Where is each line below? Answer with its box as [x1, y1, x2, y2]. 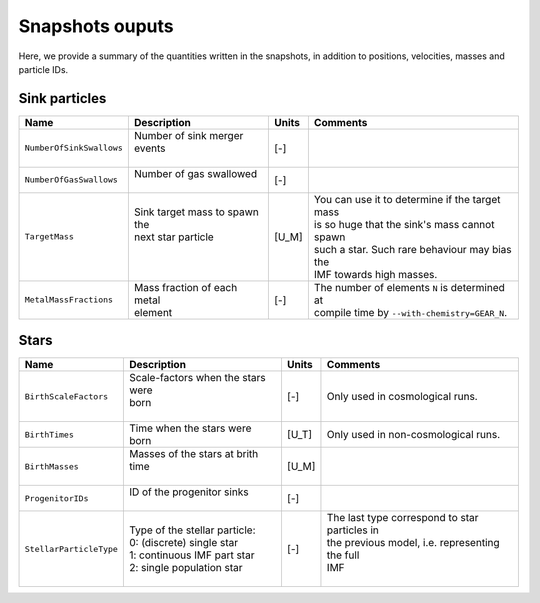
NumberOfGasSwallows [24, 175, 119, 185]
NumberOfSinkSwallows [24, 143, 124, 154]
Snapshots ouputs [18, 15, 174, 37]
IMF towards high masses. [313, 267, 438, 281]
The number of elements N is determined [313, 280, 505, 294]
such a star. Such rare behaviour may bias [313, 242, 512, 256]
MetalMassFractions [24, 295, 114, 305]
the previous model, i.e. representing [326, 536, 500, 550]
